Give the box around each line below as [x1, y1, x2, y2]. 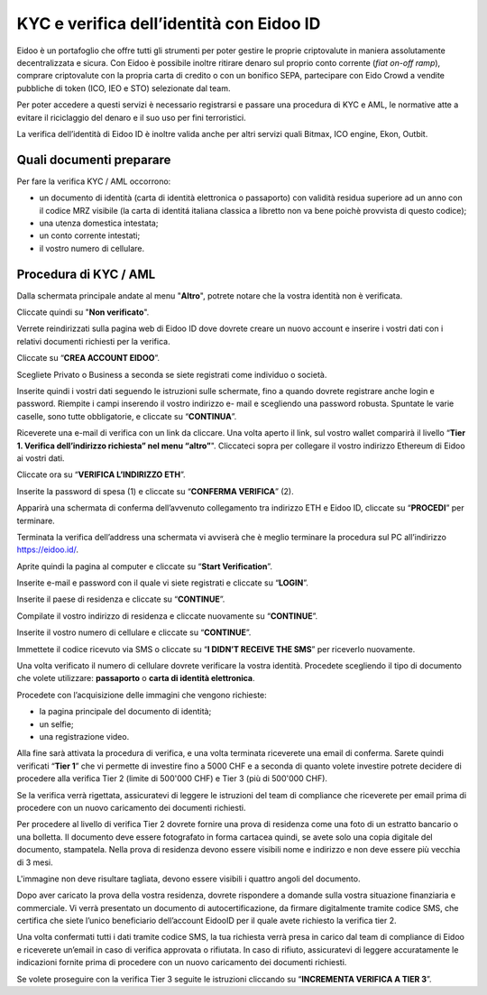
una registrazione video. [39, 731, 130, 742]
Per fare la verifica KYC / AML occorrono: [16, 176, 171, 187]
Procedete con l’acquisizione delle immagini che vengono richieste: [16, 689, 268, 700]
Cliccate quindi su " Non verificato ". [16, 307, 150, 318]
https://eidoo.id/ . [16, 544, 78, 555]
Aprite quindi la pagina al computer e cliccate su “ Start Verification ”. [16, 560, 272, 572]
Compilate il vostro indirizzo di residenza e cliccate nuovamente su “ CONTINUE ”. [16, 610, 318, 622]
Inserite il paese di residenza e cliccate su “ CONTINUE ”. [16, 594, 225, 604]
